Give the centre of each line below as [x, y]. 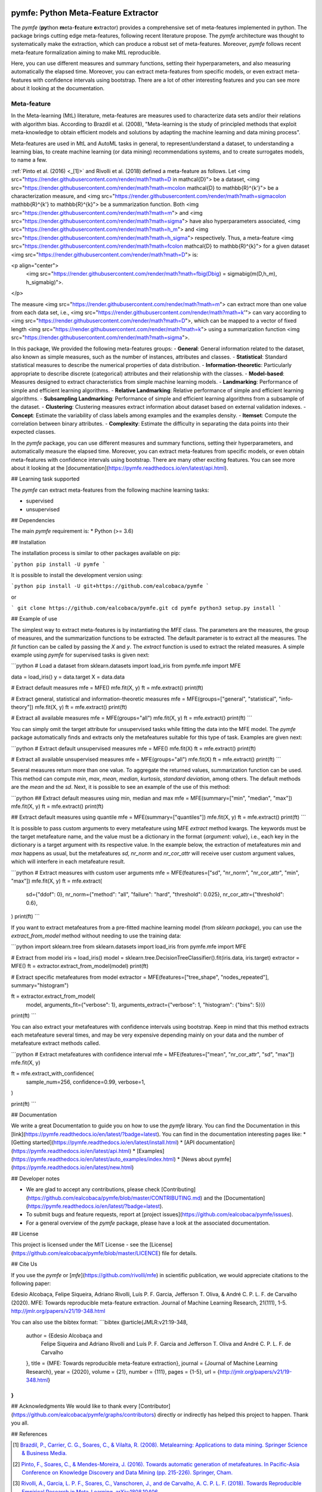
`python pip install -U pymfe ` [58, 564]
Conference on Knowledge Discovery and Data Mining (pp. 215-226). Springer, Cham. [127, 1473]
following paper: [31, 1284]
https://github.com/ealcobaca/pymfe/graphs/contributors [83, 1414]
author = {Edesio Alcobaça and [64, 1336]
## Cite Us [24, 1264]
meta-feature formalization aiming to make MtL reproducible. [86, 52]
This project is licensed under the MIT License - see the [80, 1245]
